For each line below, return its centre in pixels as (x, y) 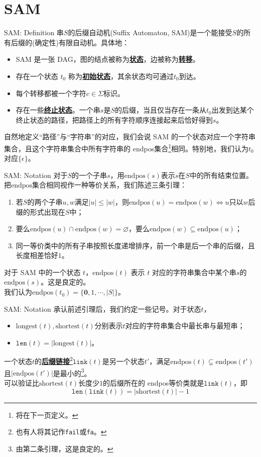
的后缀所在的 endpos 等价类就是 (154, 382)
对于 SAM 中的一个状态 (42, 272)
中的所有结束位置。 (221, 175)
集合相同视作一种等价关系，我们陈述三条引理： (110, 185)
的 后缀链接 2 (54, 360)
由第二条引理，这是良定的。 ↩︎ (64, 448)
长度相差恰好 (37, 255)
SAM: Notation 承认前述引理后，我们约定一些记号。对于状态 (103, 308)
